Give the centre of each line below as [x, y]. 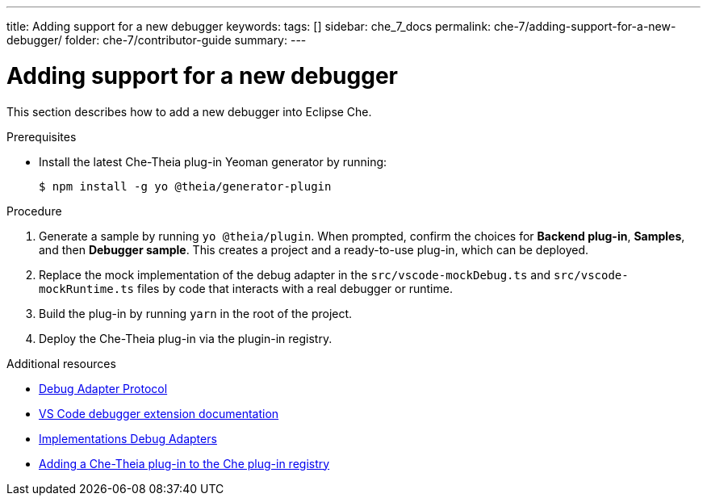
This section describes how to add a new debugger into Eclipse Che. [189, 111]
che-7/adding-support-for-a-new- [585, 26]
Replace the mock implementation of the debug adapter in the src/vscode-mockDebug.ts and [295, 274]
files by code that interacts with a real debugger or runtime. [295, 288]
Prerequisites [42, 136]
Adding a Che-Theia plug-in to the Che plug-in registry [184, 463]
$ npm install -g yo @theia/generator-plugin [185, 186]
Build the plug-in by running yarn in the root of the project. [196, 313]
